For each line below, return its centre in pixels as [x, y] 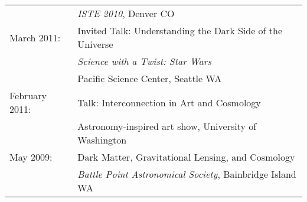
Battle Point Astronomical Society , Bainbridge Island [187, 174]
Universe [95, 44]
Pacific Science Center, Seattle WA [150, 78]
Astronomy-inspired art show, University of [167, 126]
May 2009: [31, 157]
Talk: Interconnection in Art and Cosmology [169, 102]
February [28, 95]
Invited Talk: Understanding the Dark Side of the [180, 30]
